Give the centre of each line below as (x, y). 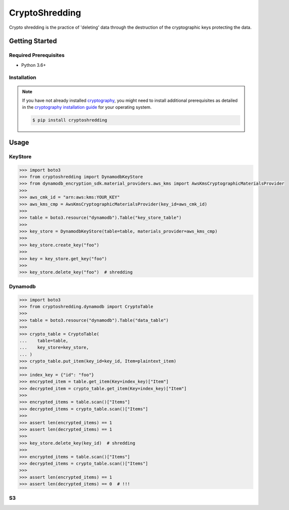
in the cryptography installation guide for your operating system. (87, 107)
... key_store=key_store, (54, 348)
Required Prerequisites (37, 55)
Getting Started (33, 41)
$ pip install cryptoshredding (70, 120)
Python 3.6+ (34, 65)
